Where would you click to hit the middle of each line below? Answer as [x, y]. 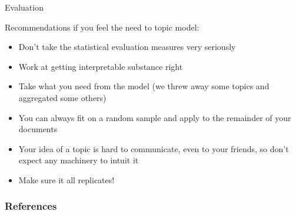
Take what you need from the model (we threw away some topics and [144, 86]
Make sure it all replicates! [66, 179]
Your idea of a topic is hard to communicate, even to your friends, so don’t [154, 148]
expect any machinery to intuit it [79, 160]
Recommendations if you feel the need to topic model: [102, 27]
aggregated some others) [62, 97]
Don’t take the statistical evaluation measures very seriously [127, 47]
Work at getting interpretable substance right [101, 66]
